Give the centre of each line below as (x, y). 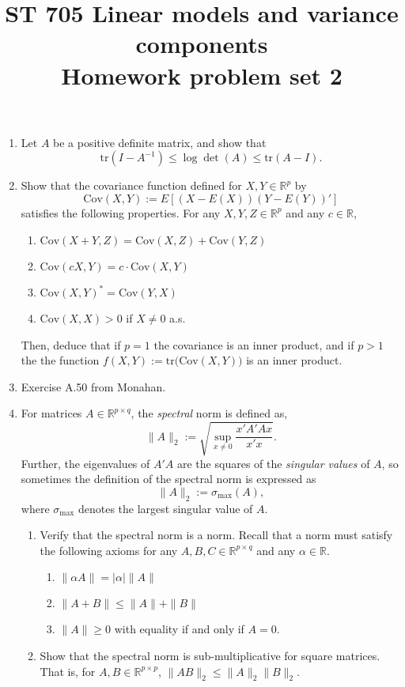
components (202, 44)
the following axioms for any (109, 550)
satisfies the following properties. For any (121, 212)
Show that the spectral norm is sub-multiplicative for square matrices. (210, 655)
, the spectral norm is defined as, (209, 413)
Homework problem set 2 (202, 75)
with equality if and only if (179, 629)
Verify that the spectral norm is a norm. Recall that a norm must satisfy (216, 535)
